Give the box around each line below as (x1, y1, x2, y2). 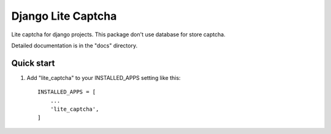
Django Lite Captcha (11, 9, 117, 23)
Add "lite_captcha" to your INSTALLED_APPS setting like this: (26, 74, 181, 81)
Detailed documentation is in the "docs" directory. (11, 42, 138, 49)
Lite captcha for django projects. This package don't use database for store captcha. (11, 31, 226, 38)
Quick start (11, 58, 55, 68)
